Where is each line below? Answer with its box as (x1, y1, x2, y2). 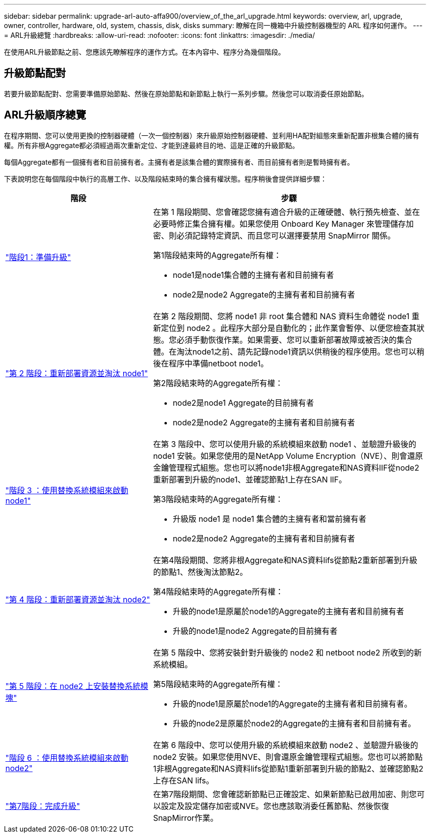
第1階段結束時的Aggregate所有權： (153, 250, 282, 260)
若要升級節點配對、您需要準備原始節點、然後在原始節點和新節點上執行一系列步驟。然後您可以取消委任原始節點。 (4, 89, 368, 98)
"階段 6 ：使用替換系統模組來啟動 (5, 752, 129, 763)
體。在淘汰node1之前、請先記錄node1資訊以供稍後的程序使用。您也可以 (153, 346, 417, 357)
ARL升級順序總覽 (4, 109, 86, 121)
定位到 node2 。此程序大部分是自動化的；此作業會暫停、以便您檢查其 (161, 323, 417, 333)
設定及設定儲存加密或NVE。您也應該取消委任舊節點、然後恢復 (161, 801, 389, 811)
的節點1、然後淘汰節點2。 (153, 567, 248, 577)
